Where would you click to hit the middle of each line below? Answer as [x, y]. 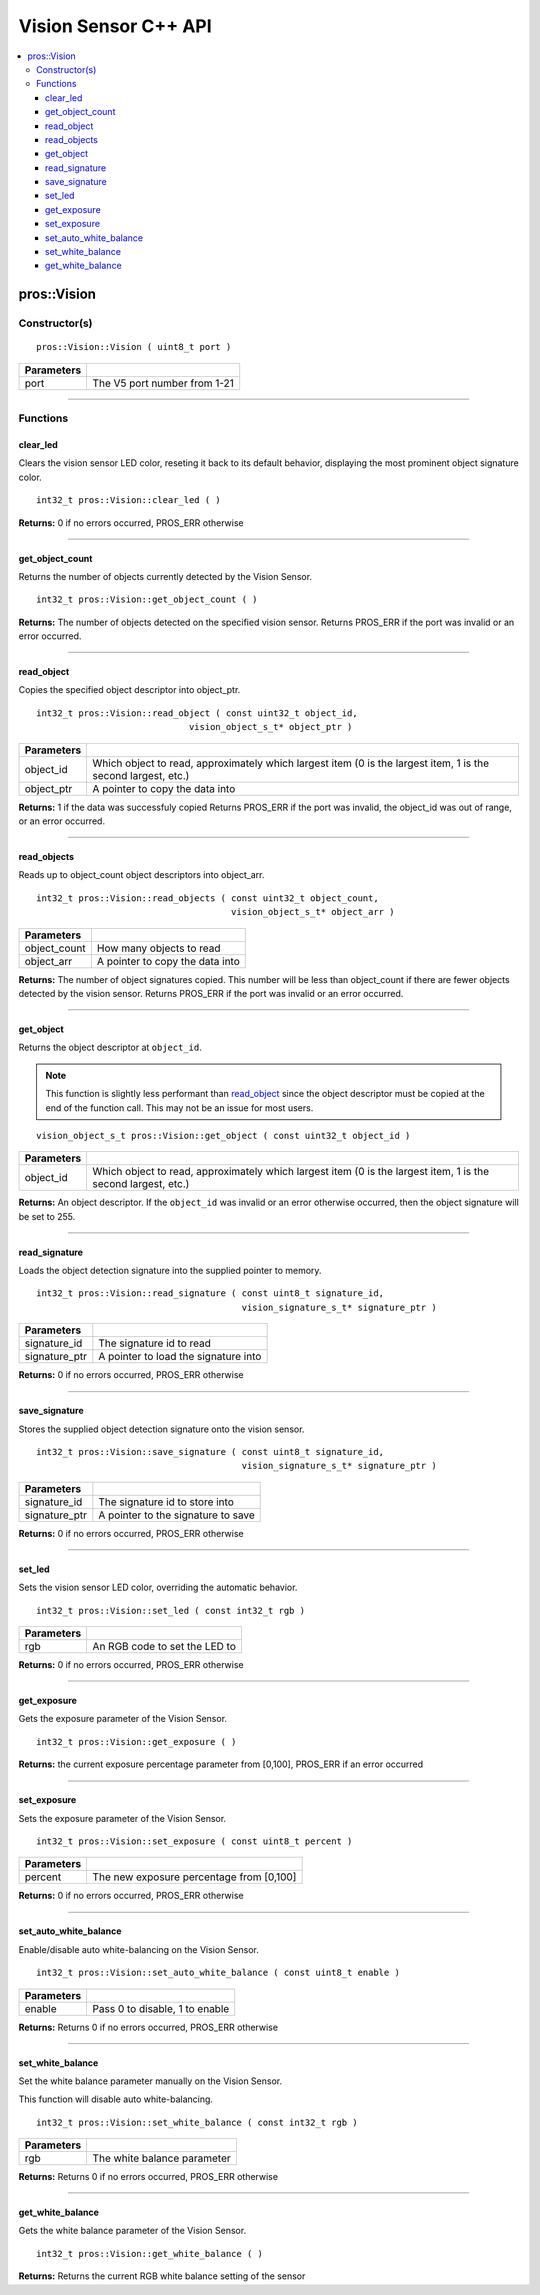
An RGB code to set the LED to [164, 1646]
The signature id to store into [166, 1502]
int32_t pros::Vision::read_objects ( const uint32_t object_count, [207, 898]
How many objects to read [158, 948]
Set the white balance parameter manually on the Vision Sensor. [150, 2081]
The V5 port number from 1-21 [163, 383]
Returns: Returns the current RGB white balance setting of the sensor [162, 2276]
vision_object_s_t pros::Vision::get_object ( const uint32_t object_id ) [223, 1135]
